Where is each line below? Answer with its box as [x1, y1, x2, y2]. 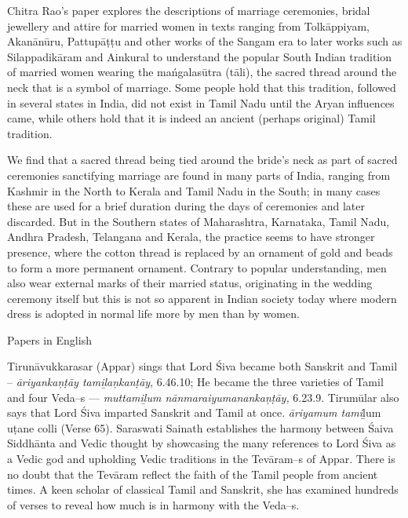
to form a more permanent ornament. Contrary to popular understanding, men [7, 259, 387, 275]
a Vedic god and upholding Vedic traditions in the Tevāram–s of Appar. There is [7, 451, 395, 467]
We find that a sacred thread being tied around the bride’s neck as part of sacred [7, 151, 398, 168]
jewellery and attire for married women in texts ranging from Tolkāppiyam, [7, 17, 370, 34]
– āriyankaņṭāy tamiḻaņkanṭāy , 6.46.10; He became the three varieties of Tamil [7, 374, 384, 390]
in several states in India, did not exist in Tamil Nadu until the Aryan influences [7, 94, 395, 111]
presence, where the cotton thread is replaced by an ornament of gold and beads [7, 243, 393, 260]
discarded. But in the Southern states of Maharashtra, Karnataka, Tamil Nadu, [7, 213, 390, 229]
